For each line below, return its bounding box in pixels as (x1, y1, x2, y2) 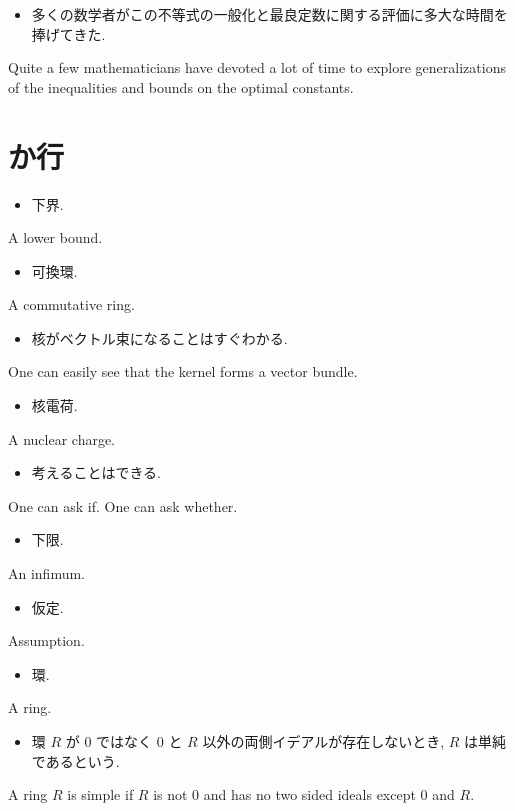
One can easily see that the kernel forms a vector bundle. (8, 361, 358, 382)
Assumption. (8, 630, 85, 651)
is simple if (67, 784, 134, 805)
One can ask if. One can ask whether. (8, 495, 238, 516)
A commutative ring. (8, 294, 135, 315)
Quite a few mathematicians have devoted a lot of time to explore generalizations (8, 57, 506, 78)
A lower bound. (8, 227, 103, 248)
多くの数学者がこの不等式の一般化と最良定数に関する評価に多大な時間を (31, 4, 508, 24)
